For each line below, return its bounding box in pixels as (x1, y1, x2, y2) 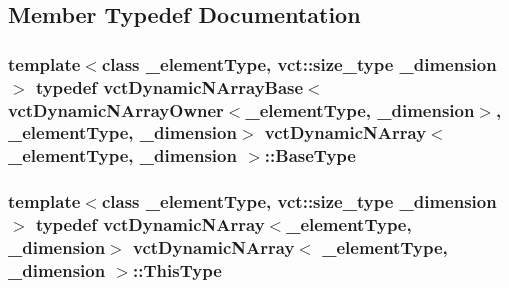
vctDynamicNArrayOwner (8, 97, 224, 122)
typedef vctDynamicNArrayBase (35, 74, 304, 99)
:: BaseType (264, 143, 356, 168)
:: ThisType (133, 258, 222, 282)
